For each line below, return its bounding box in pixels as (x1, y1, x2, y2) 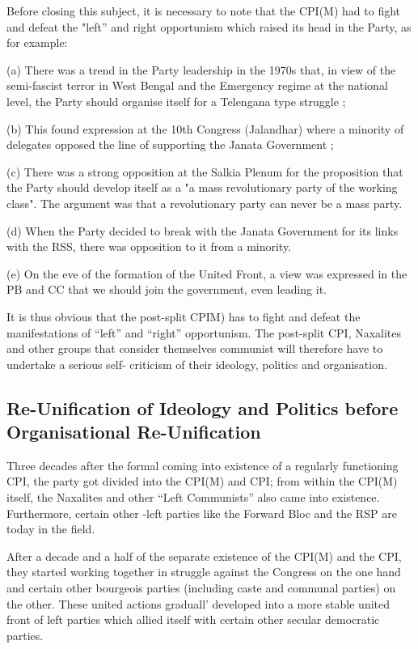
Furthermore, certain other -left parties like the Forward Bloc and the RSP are (6, 504, 397, 521)
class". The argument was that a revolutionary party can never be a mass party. (6, 194, 403, 211)
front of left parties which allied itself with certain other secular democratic (6, 611, 380, 628)
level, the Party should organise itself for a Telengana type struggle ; (6, 92, 346, 109)
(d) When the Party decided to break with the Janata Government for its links (6, 222, 399, 239)
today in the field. (6, 520, 95, 537)
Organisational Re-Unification (6, 419, 261, 444)
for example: (6, 34, 68, 51)
